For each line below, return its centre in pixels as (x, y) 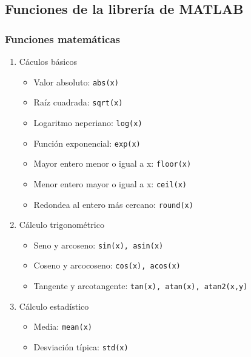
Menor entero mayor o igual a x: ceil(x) (110, 183)
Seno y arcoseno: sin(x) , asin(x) (99, 245)
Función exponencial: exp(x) (87, 143)
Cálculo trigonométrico (62, 225)
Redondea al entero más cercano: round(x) (113, 204)
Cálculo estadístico (54, 306)
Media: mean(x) (63, 326)
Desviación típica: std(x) (81, 347)
